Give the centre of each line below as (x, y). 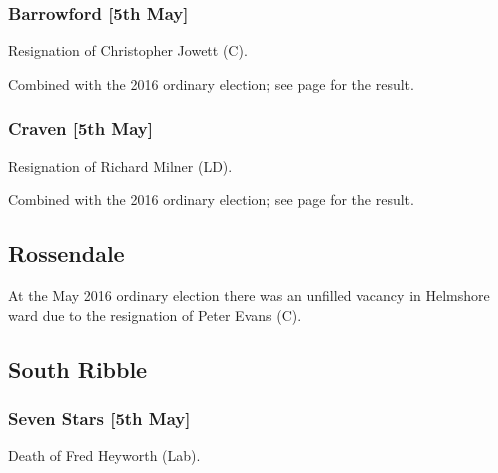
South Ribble (78, 368)
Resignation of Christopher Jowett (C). (128, 50)
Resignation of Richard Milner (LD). (120, 165)
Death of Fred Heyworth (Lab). (104, 455)
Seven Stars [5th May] (99, 417)
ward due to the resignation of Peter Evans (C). (155, 314)
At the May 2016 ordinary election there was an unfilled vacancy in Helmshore (249, 295)
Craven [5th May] (81, 128)
